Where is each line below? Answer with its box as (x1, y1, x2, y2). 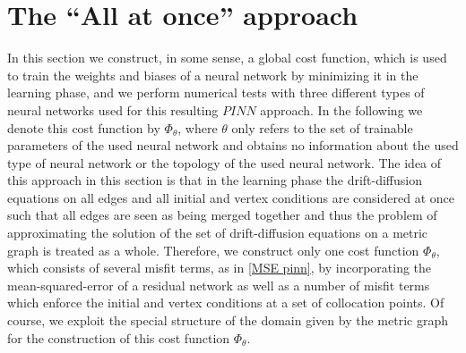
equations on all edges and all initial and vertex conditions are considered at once (7, 188, 454, 206)
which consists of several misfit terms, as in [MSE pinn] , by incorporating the (7, 258, 432, 277)
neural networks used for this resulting (7, 100, 219, 119)
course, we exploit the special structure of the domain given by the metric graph (7, 311, 448, 330)
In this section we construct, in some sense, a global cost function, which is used (7, 48, 447, 67)
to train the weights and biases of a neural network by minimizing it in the (7, 65, 419, 84)
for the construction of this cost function (7, 328, 230, 347)
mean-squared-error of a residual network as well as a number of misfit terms (7, 275, 430, 294)
